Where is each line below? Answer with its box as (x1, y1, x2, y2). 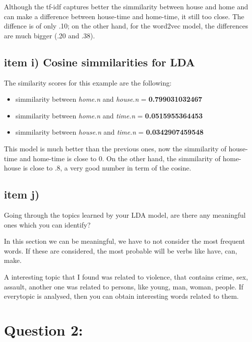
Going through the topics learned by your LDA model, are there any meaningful (4, 209, 246, 220)
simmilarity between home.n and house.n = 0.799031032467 (15, 94, 202, 104)
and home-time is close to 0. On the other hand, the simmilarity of (19, 153, 221, 163)
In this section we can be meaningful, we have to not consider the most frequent (4, 236, 245, 246)
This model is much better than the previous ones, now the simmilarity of (4, 143, 226, 153)
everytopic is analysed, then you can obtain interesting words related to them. (4, 291, 239, 301)
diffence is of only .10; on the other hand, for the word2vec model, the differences (4, 21, 248, 31)
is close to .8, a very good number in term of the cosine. (23, 163, 192, 173)
